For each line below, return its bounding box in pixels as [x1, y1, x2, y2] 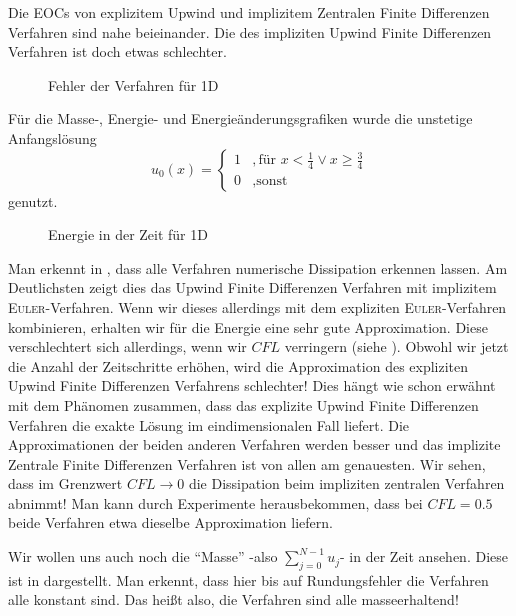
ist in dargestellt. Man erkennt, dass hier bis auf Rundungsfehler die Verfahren [8, 569, 489, 590]
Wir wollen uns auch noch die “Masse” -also [8, 546, 278, 567]
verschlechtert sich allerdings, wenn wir [8, 336, 247, 357]
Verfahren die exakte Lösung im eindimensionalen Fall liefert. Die [8, 414, 410, 435]
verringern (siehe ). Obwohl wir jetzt [284, 336, 509, 357]
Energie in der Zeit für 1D [48, 224, 208, 245]
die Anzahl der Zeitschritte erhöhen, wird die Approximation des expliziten [8, 355, 469, 376]
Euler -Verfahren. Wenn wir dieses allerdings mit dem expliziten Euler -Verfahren [8, 296, 507, 317]
